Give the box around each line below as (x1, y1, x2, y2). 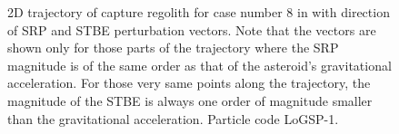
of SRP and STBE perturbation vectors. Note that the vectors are (7, 20, 376, 39)
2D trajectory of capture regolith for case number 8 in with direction (7, 3, 390, 21)
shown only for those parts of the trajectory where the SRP (7, 38, 339, 57)
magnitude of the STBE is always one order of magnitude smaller (7, 91, 373, 110)
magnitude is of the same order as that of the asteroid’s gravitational (7, 55, 392, 74)
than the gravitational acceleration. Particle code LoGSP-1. (7, 109, 339, 128)
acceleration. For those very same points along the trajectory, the (7, 73, 371, 92)
